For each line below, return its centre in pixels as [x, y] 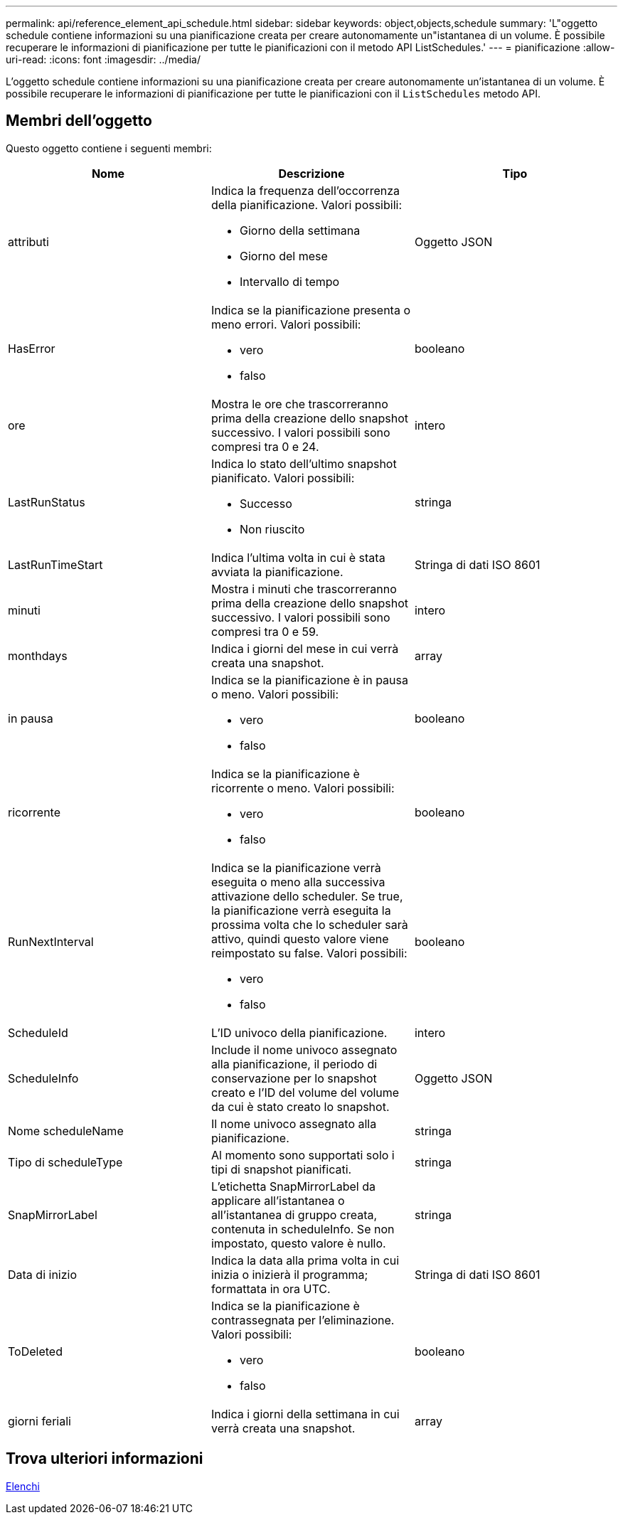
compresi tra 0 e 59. [265, 631]
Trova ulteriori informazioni [105, 1459]
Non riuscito [272, 529]
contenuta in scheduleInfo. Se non [303, 1229]
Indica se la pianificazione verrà [296, 867]
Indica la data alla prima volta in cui [305, 1260]
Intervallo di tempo [289, 281]
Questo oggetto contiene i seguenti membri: [109, 148]
